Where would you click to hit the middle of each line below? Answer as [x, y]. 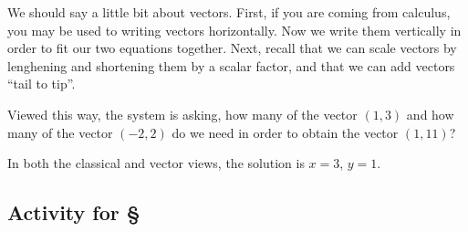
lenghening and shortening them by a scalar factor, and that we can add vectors [231, 65]
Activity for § [74, 212]
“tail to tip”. [42, 84]
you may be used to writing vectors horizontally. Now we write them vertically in [234, 30]
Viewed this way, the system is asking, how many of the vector [182, 114]
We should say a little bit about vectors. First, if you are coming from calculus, [229, 12]
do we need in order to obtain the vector [285, 132]
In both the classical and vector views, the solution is [156, 163]
